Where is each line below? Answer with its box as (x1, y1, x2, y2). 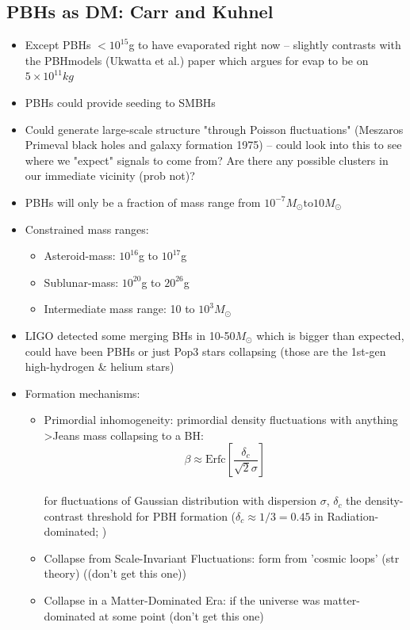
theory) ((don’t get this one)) (44, 565, 187, 582)
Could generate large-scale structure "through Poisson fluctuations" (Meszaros (25, 120, 404, 137)
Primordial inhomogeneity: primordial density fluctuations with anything (44, 411, 398, 428)
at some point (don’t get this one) (98, 607, 264, 624)
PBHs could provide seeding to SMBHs (25, 94, 216, 110)
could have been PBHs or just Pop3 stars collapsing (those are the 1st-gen (25, 342, 386, 359)
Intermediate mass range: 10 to (44, 300, 195, 317)
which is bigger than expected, (256, 326, 404, 343)
